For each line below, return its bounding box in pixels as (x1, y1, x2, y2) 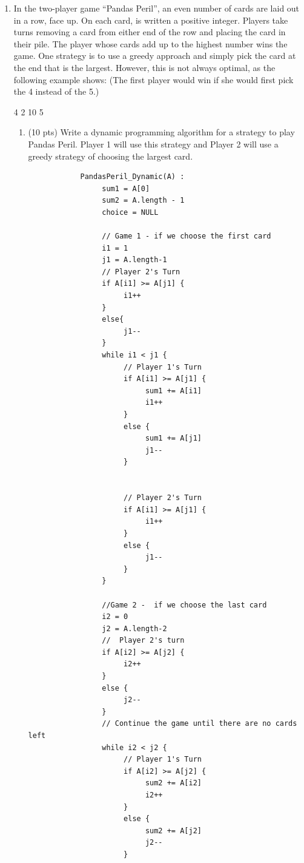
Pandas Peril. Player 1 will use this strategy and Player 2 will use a (28, 137, 279, 150)
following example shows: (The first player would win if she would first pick (13, 73, 294, 86)
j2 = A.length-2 (102, 624, 167, 633)
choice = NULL (102, 208, 159, 217)
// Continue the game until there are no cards (102, 719, 297, 728)
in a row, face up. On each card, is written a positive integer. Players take (13, 13, 288, 26)
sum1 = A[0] (102, 184, 150, 193)
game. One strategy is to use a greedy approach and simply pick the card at (13, 49, 296, 62)
